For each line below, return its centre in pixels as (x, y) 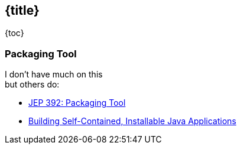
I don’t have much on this (54, 74)
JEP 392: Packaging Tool (77, 103)
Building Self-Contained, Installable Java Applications (132, 121)
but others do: (32, 85)
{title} (22, 10)
